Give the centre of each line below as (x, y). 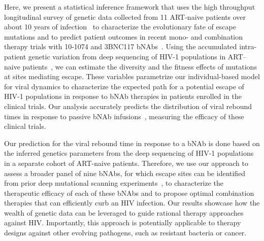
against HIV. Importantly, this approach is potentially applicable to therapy (123, 222)
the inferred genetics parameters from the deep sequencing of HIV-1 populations (129, 153)
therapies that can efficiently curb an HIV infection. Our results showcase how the (132, 203)
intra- (248, 46)
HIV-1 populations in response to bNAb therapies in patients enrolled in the (123, 96)
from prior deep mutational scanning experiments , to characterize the (114, 183)
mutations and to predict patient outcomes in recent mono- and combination (124, 36)
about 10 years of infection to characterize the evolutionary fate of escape (120, 27)
